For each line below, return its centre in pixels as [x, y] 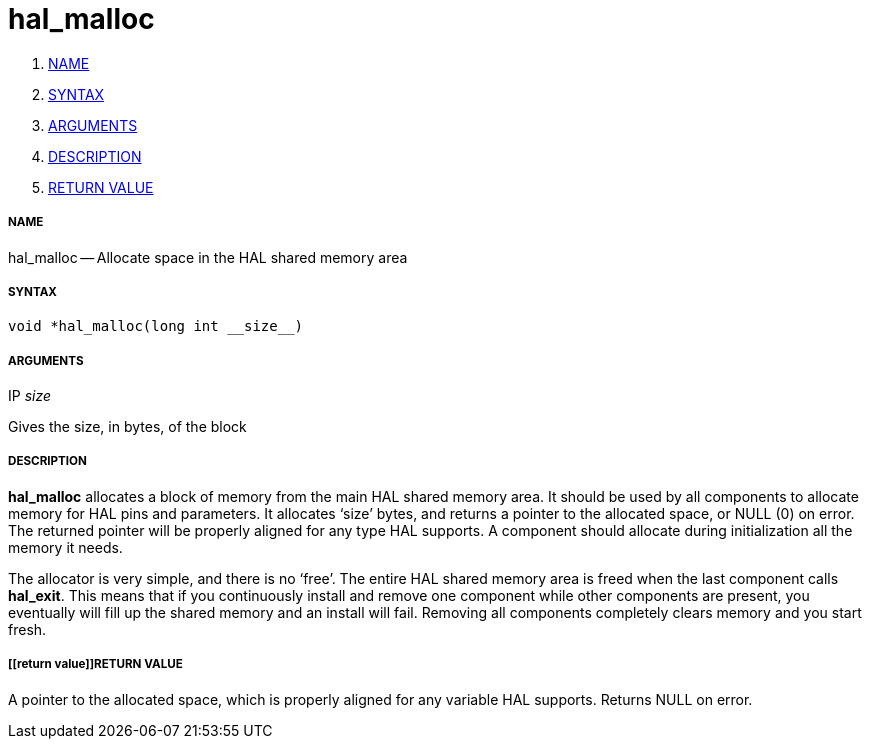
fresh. [27, 629]
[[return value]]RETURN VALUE [95, 664]
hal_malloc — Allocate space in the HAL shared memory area [208, 257]
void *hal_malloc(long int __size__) [156, 326]
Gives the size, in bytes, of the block [127, 427]
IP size [30, 396]
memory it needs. [65, 547]
